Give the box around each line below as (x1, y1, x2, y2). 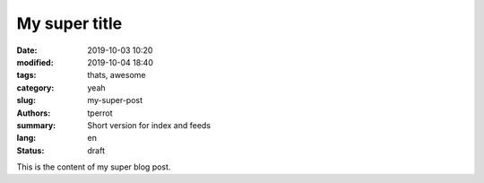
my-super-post (87, 95, 143, 106)
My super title (16, 13, 123, 33)
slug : (16, 95, 36, 106)
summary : (16, 119, 56, 130)
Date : (16, 45, 38, 56)
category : (16, 82, 55, 93)
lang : (16, 133, 37, 144)
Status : (16, 144, 45, 156)
